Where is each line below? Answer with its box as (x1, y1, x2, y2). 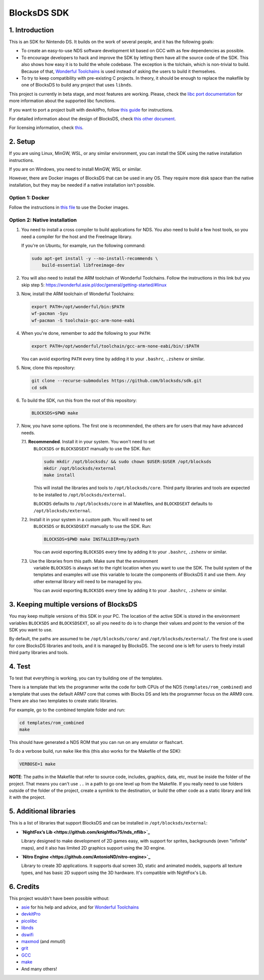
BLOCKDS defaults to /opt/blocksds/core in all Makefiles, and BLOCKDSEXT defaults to (33, 501, 213, 507)
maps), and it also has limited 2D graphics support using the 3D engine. (21, 845, 166, 850)
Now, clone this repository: (21, 365, 75, 371)
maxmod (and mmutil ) (21, 938, 66, 944)
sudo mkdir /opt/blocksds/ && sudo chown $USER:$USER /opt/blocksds (44, 458, 212, 464)
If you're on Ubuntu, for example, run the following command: (21, 242, 146, 248)
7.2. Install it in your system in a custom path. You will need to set (21, 516, 153, 523)
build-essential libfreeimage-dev (42, 262, 125, 268)
